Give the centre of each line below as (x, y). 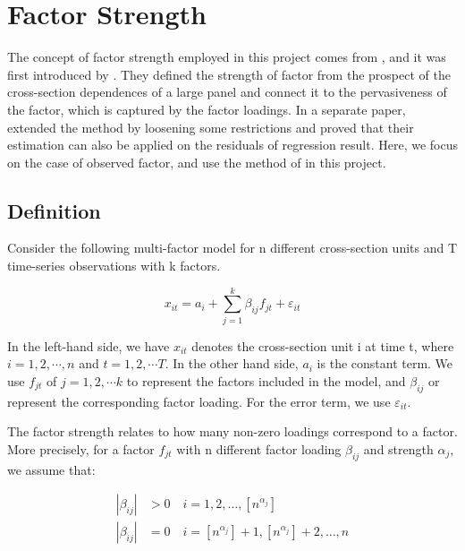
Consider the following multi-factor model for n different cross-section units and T (232, 248)
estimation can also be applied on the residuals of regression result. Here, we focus (232, 145)
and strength (398, 448)
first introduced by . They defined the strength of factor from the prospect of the (229, 74)
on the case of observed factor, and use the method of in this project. (197, 162)
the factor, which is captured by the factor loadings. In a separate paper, (207, 109)
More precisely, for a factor (81, 448)
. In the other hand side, (232, 363)
